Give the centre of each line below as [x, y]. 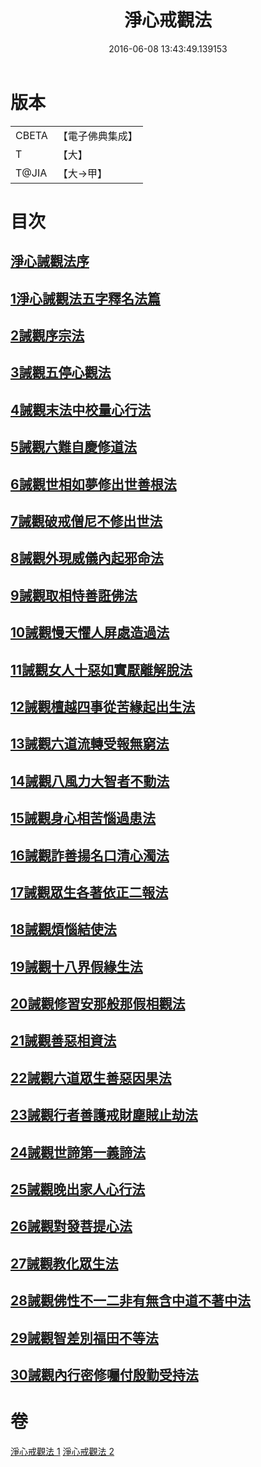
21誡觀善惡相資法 [63, 1041]
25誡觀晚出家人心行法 [78, 1189]
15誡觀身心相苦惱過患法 [83, 818]
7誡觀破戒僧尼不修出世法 [86, 521]
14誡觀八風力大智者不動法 [90, 781]
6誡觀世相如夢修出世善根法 [93, 484]
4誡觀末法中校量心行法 [81, 409]
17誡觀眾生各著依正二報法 [89, 892]
